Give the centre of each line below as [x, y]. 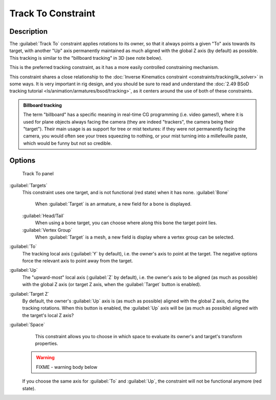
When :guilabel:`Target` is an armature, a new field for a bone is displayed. [113, 204]
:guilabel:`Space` [27, 325]
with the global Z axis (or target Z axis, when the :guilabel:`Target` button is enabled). [112, 285]
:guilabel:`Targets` [29, 185]
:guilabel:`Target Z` [29, 294]
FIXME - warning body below [67, 367]
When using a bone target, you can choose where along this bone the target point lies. [126, 223]
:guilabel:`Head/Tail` [43, 216]
